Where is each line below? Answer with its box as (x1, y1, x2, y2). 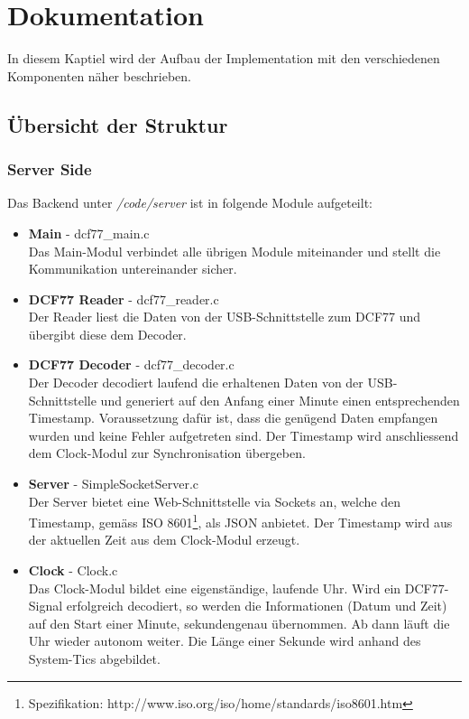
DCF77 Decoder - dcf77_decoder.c (28, 355, 234, 374)
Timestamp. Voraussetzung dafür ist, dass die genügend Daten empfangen (28, 408, 438, 427)
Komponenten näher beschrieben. (7, 66, 191, 85)
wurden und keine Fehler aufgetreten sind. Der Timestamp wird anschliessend (28, 425, 459, 444)
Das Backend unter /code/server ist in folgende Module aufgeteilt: (7, 193, 372, 212)
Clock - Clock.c (28, 561, 118, 580)
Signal (28, 596, 63, 615)
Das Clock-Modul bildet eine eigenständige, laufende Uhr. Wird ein (28, 578, 401, 597)
